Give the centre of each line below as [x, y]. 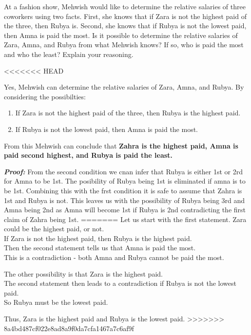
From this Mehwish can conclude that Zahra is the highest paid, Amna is [121, 145]
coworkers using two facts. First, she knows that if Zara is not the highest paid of [125, 16]
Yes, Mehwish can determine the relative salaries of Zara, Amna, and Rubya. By [124, 87]
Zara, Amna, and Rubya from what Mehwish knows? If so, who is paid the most [124, 45]
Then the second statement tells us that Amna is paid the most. [100, 248]
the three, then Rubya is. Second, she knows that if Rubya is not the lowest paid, [125, 26]
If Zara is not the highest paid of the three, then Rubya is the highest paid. [128, 113]
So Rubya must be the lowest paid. [56, 302]
